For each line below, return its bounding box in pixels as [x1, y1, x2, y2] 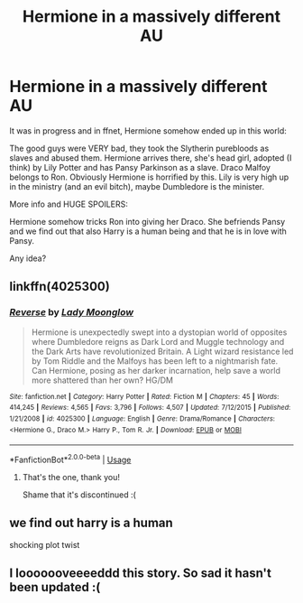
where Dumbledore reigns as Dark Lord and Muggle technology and [31, 336, 285, 347]
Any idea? [9, 253, 47, 264]
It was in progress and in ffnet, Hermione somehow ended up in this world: [9, 125, 287, 136]
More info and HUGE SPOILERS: [9, 199, 128, 209]
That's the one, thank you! [22, 471, 120, 482]
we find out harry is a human [9, 515, 173, 531]
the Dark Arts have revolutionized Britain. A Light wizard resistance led [31, 346, 294, 357]
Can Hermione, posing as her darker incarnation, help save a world [31, 365, 281, 376]
